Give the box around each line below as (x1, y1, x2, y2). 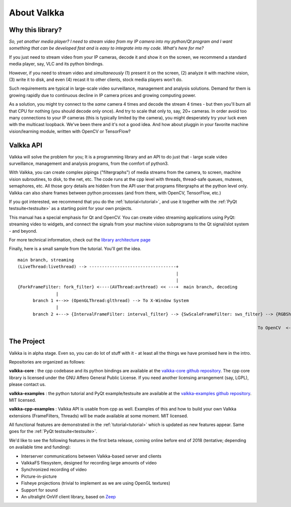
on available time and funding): (9, 444, 71, 450)
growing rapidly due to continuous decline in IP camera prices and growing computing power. (9, 92, 196, 98)
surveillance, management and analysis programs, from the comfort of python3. (9, 160, 169, 167)
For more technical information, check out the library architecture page (9, 237, 151, 242)
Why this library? (9, 26, 62, 34)
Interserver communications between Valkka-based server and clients (21, 453, 162, 459)
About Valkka (9, 7, 65, 18)
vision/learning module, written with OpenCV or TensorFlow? (9, 128, 131, 134)
